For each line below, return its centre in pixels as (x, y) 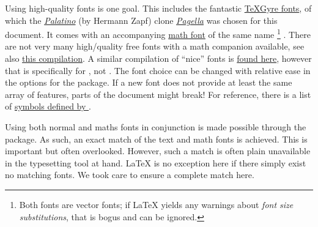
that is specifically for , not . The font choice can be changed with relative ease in (158, 70)
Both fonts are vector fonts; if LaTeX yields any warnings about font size (156, 204)
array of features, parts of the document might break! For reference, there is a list (158, 94)
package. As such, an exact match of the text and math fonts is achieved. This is (156, 139)
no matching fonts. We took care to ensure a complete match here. (130, 175)
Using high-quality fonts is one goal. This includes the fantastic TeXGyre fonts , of (158, 8)
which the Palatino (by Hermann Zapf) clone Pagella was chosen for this (141, 20)
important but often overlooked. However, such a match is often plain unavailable (158, 151)
